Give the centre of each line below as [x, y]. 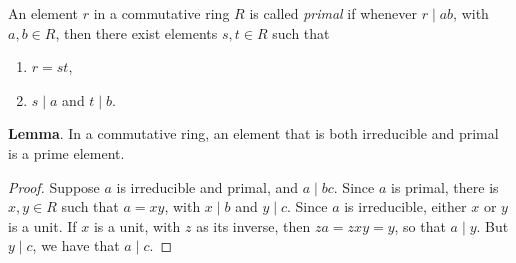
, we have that [76, 245]
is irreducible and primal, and [207, 186]
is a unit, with [137, 225]
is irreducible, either [405, 206]
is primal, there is [444, 186]
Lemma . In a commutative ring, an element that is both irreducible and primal [253, 133]
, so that [420, 225]
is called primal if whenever [333, 13]
